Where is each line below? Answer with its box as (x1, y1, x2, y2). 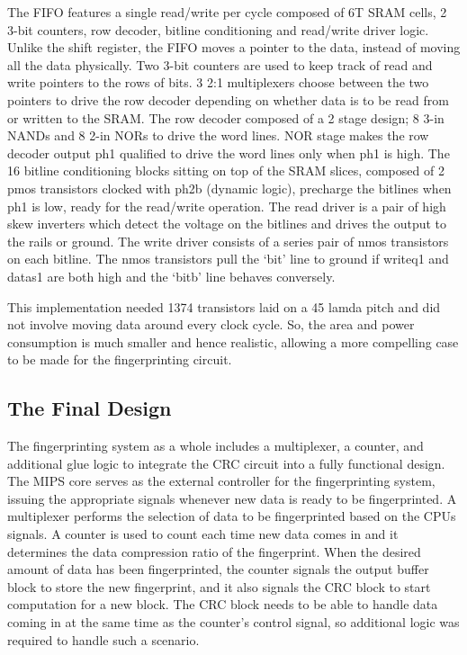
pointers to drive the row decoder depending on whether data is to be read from (7, 90, 449, 109)
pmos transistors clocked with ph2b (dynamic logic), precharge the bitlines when (7, 178, 452, 197)
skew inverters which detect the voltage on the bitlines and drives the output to (7, 214, 447, 233)
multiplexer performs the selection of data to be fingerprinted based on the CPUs (7, 507, 456, 525)
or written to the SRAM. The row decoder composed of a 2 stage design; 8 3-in (7, 108, 445, 127)
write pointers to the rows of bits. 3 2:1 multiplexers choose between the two (7, 73, 429, 92)
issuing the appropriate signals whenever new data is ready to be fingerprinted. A (7, 489, 457, 507)
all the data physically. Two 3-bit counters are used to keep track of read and (7, 55, 433, 74)
